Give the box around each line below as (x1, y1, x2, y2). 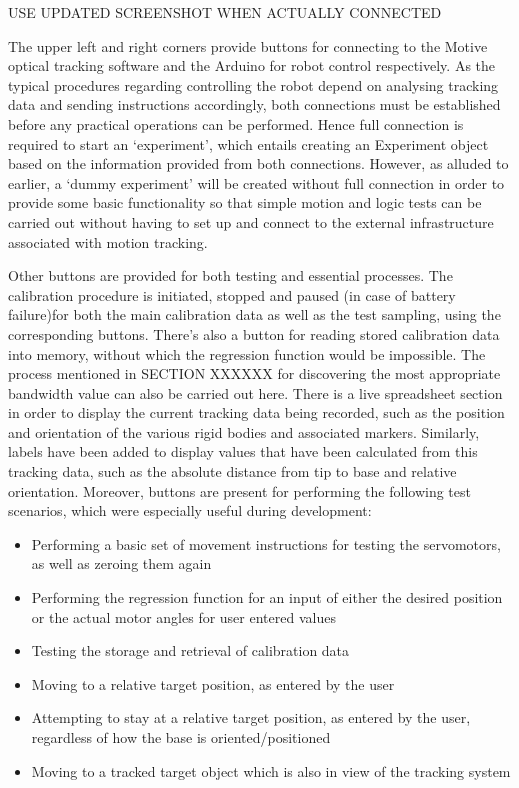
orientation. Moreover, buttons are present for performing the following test (8, 480, 471, 501)
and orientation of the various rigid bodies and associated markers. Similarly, (8, 421, 480, 442)
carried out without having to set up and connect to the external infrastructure (8, 211, 494, 232)
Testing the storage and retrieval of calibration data (31, 640, 350, 661)
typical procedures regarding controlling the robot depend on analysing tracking (8, 74, 499, 95)
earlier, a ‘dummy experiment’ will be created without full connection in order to (8, 172, 505, 193)
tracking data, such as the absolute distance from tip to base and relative (8, 461, 457, 482)
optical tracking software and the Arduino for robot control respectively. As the (8, 55, 496, 76)
